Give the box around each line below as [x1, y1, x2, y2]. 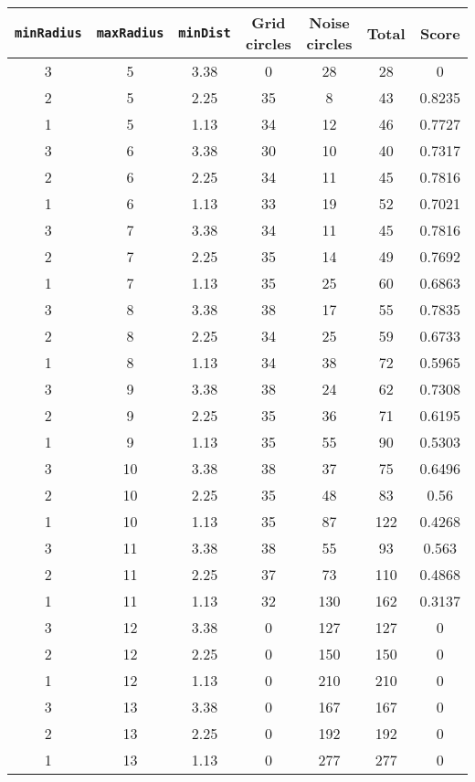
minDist [178, 26, 231, 40]
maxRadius [96, 26, 164, 40]
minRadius [15, 26, 82, 40]
